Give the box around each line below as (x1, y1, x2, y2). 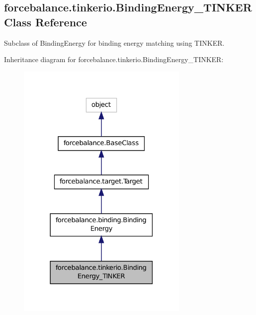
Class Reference (4, 14, 87, 29)
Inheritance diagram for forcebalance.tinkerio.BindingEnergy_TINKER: (4, 54, 224, 65)
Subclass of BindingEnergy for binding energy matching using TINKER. (4, 37, 225, 48)
